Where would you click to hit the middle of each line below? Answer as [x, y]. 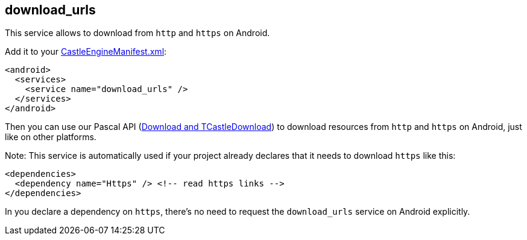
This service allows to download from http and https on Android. [137, 33]
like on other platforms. [51, 137]
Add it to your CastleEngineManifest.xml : [86, 52]
